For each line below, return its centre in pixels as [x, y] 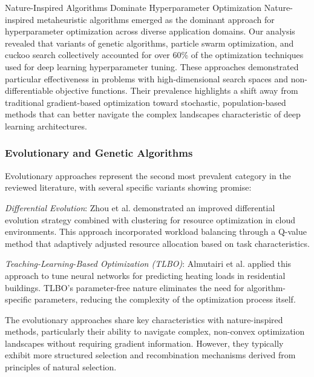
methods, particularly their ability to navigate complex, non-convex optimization [155, 331]
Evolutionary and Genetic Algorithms [99, 153]
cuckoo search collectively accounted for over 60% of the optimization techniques [154, 55]
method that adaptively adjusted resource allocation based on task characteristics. [157, 243]
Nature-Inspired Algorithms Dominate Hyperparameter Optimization [133, 7]
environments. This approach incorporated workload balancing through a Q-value [156, 231]
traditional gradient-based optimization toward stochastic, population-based [146, 102]
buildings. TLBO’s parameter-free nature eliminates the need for [125, 287]
